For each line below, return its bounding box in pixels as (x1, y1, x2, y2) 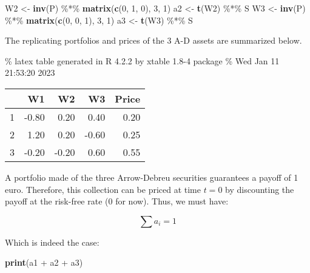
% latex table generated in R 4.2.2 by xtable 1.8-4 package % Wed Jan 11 (5, 54, 280, 67)
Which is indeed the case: (5, 235, 99, 248)
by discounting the (225, 183, 294, 195)
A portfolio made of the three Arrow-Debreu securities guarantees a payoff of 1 (5, 170, 298, 183)
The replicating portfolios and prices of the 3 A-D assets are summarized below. (5, 34, 302, 47)
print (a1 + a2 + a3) (5, 256, 83, 269)
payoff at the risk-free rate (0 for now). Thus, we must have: (5, 195, 229, 207)
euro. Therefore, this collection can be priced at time (5, 183, 201, 195)
